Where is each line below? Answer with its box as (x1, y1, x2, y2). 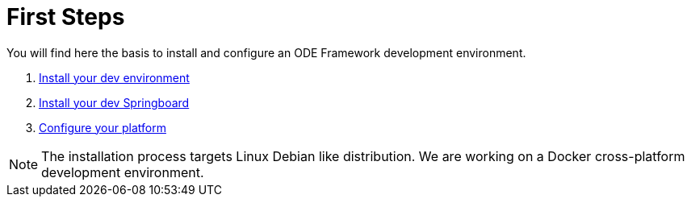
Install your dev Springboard (39, 95, 190, 110)
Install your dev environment (39, 70, 190, 85)
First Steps (6, 3, 125, 31)
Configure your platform (39, 120, 166, 135)
